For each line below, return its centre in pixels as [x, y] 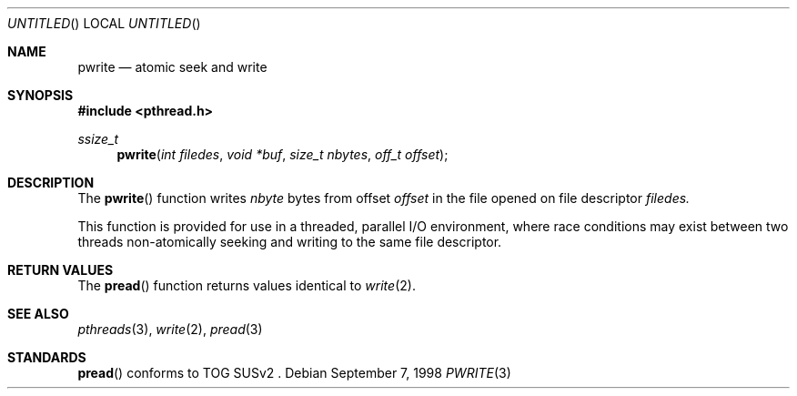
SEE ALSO [38, 314]
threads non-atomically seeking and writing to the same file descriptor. [290, 242]
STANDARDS [47, 357]
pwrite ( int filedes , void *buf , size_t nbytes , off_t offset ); [282, 154]
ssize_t [98, 139]
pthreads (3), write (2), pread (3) [170, 329]
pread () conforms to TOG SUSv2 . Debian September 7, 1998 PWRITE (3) [294, 373]
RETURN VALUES [61, 270]
